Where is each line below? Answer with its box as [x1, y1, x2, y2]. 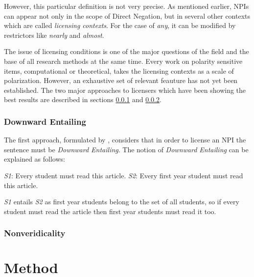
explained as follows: [4, 154, 65, 164]
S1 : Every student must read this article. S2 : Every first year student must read [4, 170, 243, 180]
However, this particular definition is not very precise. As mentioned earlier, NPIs [4, 1, 249, 11]
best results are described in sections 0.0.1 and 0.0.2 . [4, 94, 162, 105]
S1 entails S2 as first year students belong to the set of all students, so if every [4, 196, 239, 207]
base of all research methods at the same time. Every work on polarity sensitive [4, 55, 243, 66]
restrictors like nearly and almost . [4, 29, 104, 40]
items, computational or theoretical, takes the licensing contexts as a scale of [4, 65, 234, 76]
